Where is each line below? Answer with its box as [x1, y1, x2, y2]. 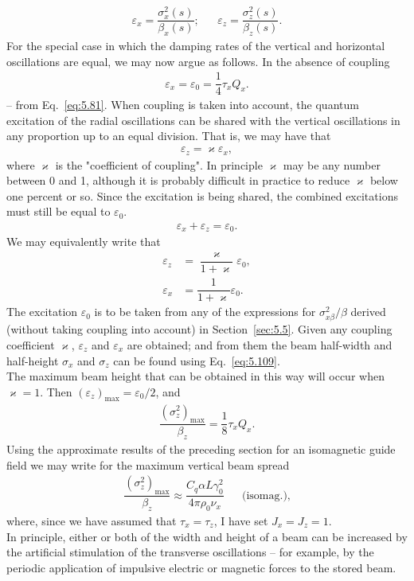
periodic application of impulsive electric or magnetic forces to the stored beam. [6, 559, 396, 575]
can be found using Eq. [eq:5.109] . [113, 352, 280, 368]
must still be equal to [6, 203, 111, 220]
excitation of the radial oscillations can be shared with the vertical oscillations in [6, 111, 400, 128]
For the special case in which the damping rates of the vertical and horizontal [6, 37, 385, 53]
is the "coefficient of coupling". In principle [55, 156, 263, 173]
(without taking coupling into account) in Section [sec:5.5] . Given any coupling [6, 321, 393, 337]
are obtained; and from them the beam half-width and [127, 336, 393, 353]
